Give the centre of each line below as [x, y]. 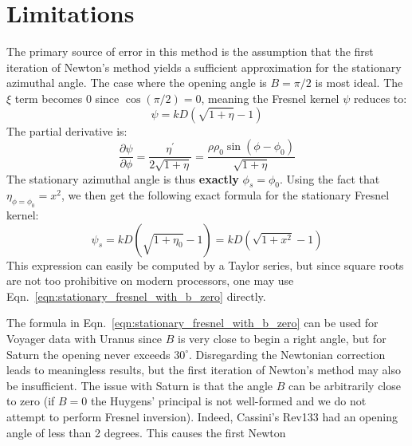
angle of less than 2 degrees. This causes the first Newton [146, 432]
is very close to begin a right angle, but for [282, 339]
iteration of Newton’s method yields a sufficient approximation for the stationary [204, 67]
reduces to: [380, 98]
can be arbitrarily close [344, 385]
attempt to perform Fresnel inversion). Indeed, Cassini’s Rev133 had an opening [202, 416]
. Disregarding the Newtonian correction [287, 354]
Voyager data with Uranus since [84, 339]
